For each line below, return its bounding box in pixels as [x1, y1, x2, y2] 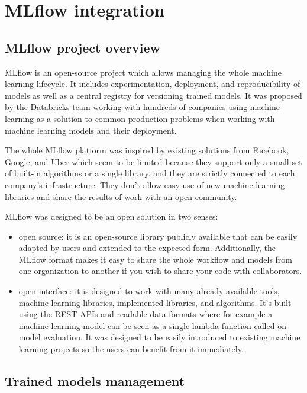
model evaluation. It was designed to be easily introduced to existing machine [18, 331, 300, 343]
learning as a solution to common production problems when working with [5, 112, 275, 124]
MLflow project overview [5, 38, 160, 56]
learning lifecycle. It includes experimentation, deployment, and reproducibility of [5, 78, 300, 90]
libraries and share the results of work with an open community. [5, 190, 237, 202]
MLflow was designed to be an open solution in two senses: [5, 210, 218, 223]
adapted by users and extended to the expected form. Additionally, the [18, 241, 276, 254]
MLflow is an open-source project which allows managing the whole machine [5, 66, 282, 78]
